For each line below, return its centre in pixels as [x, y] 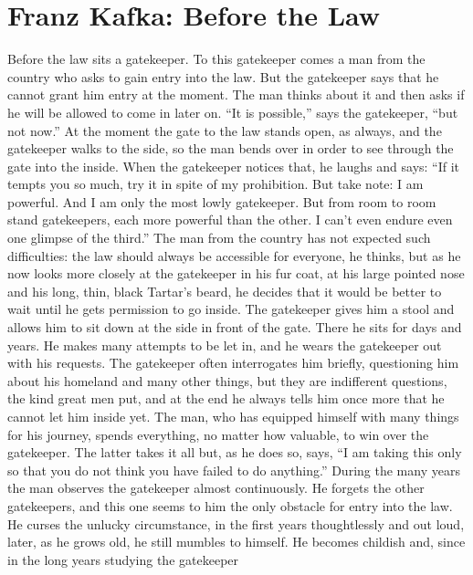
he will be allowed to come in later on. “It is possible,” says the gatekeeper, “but [233, 112]
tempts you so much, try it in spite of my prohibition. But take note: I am [215, 184]
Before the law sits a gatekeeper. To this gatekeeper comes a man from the [216, 59]
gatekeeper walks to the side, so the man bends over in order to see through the [231, 148]
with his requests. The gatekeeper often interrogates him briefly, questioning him [233, 363]
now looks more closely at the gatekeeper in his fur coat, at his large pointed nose [236, 273]
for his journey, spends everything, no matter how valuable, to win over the [218, 434]
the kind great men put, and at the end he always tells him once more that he [226, 398]
